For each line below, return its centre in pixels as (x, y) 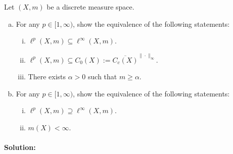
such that (103, 76)
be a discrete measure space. (90, 7)
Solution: (20, 147)
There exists (47, 76)
